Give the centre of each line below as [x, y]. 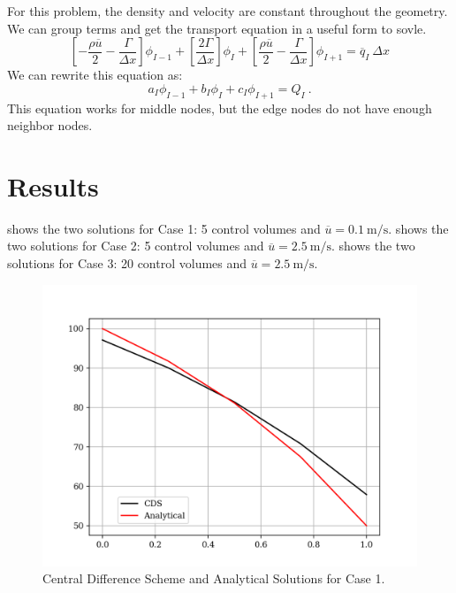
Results [53, 185]
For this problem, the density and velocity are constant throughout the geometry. [228, 11]
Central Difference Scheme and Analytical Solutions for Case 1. [214, 578]
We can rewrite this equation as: [95, 75]
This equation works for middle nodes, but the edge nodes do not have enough [220, 108]
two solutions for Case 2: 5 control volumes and [136, 246]
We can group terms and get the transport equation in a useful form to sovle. [217, 28]
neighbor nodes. [50, 125]
